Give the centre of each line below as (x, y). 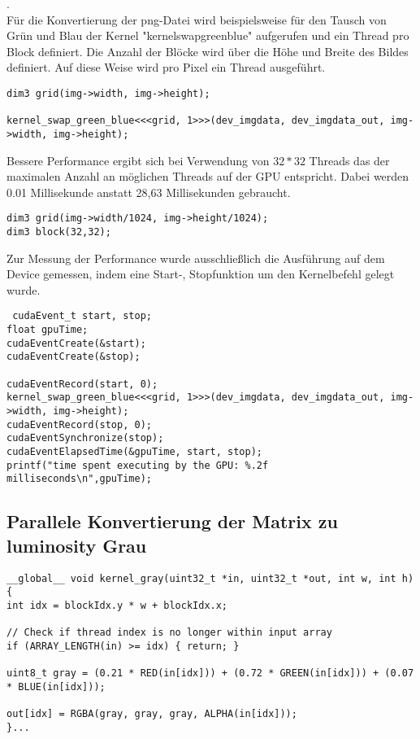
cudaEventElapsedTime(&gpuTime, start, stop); (134, 452)
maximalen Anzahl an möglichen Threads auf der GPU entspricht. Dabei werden (208, 176)
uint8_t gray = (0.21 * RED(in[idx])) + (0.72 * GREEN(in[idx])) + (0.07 (210, 673)
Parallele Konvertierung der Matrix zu (172, 521)
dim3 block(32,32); (59, 232)
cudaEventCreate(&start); (76, 343)
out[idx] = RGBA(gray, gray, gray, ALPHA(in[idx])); (152, 714)
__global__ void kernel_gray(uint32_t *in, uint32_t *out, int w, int (201, 578)
